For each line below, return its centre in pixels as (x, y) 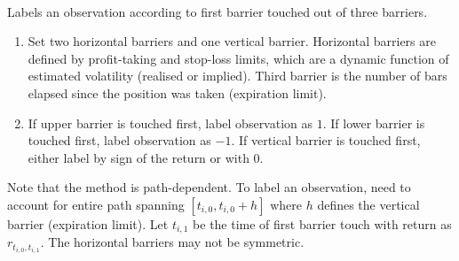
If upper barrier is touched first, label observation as (170, 123)
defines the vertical (368, 204)
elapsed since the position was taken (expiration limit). (177, 92)
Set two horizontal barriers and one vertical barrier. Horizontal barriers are (232, 41)
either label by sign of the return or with (138, 157)
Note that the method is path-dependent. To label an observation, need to (209, 187)
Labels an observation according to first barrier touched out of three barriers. (218, 11)
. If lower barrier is (374, 123)
